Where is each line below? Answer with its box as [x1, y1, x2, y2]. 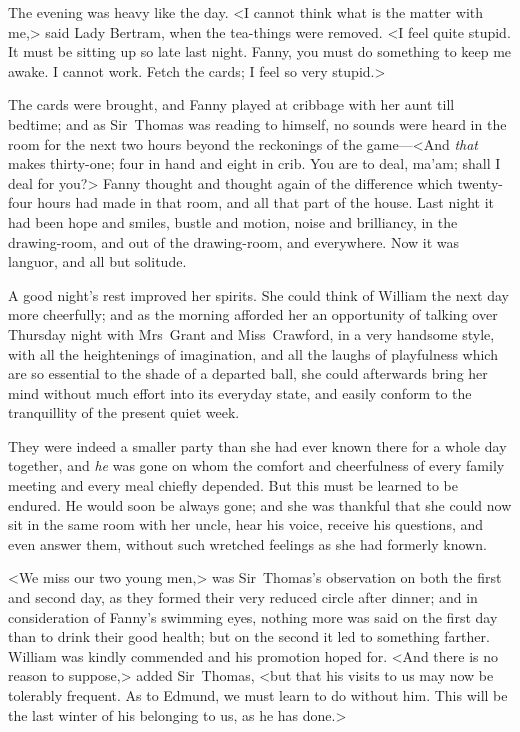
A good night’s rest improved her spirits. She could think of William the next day [8, 284, 510, 305]
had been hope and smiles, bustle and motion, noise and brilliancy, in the [8, 211, 458, 232]
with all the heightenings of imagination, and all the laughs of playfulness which [8, 343, 498, 364]
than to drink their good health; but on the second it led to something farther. [8, 626, 490, 647]
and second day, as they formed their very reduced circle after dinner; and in [8, 587, 478, 608]
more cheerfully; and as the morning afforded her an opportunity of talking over [8, 304, 498, 325]
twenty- [457, 172, 503, 193]
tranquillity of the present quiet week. [8, 402, 240, 423]
